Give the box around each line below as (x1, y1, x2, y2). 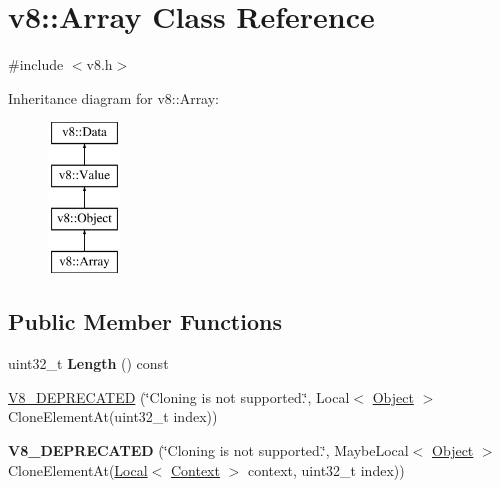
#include (8, 54, 64, 75)
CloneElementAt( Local (8, 459, 148, 480)
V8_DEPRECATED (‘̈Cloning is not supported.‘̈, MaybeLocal (8, 440, 409, 461)
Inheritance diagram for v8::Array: (8, 87, 220, 108)
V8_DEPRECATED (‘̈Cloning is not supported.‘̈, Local (8, 386, 350, 407)
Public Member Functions (8, 306, 282, 337)
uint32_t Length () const (8, 353, 169, 374)
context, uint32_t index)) (247, 459, 405, 480)
